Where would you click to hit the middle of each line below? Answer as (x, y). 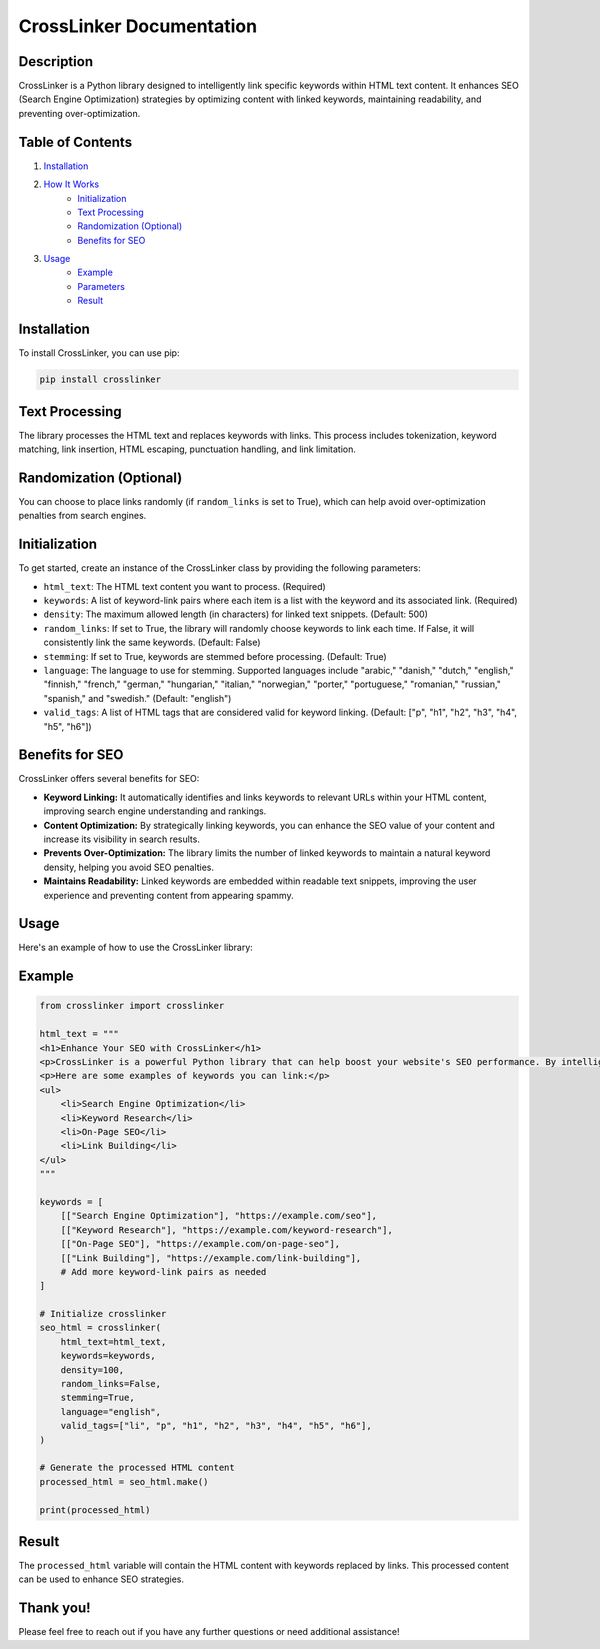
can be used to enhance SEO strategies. (101, 1579)
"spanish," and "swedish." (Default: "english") (137, 698)
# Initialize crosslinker (103, 1314)
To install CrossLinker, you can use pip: (99, 353)
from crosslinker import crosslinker (132, 1006)
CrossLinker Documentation (138, 26)
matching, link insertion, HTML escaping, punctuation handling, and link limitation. (187, 449)
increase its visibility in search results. (121, 839)
